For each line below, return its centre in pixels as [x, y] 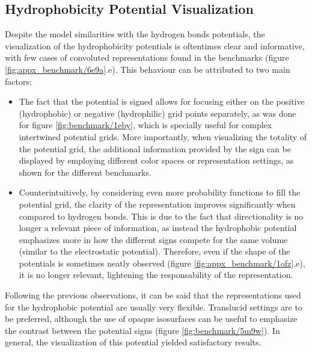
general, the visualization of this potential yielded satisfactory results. [133, 342]
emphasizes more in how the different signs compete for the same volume [153, 239]
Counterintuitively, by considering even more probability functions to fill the [160, 192]
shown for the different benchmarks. [85, 172]
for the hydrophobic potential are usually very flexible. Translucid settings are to [154, 307]
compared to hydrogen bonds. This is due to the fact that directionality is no [161, 216]
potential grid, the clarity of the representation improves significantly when [157, 204]
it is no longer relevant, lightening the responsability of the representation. [156, 275]
